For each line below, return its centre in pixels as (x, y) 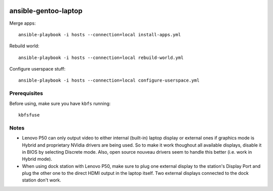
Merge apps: (22, 23)
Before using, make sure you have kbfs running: (60, 103)
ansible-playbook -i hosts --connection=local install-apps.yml (100, 35)
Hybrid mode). (37, 159)
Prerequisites (26, 93)
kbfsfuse (29, 115)
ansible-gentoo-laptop (46, 11)
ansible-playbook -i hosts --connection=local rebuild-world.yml (101, 57)
